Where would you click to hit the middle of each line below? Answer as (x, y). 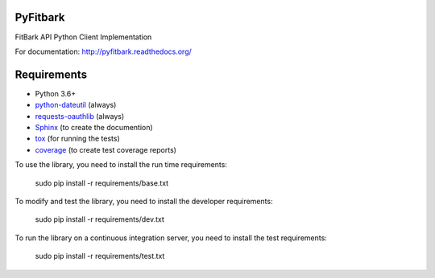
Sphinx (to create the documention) (94, 127)
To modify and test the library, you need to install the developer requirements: (144, 201)
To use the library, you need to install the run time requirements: (121, 165)
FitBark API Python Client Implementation (83, 37)
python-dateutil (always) (76, 105)
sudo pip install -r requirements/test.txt (100, 256)
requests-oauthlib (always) (80, 116)
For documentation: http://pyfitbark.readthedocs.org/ (104, 51)
